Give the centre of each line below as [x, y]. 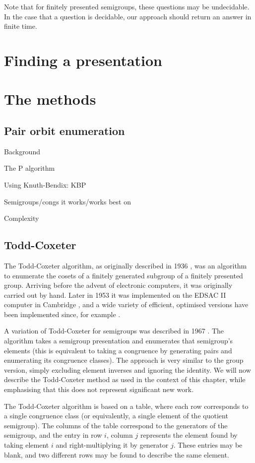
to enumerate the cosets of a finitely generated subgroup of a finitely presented [124, 275]
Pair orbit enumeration [64, 130]
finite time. [21, 26]
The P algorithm [30, 168]
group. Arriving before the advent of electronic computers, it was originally [118, 285]
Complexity [22, 218]
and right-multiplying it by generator [112, 445]
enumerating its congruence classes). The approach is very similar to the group [124, 360]
